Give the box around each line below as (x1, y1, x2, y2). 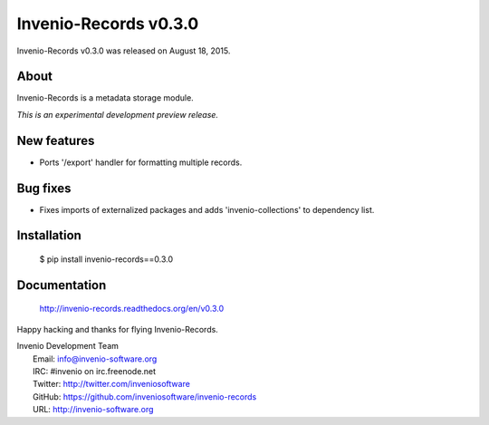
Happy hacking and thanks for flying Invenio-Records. (16, 324, 219, 334)
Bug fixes (16, 180, 72, 196)
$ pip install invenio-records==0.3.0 (39, 254, 174, 265)
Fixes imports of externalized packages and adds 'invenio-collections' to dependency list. (39, 204, 375, 215)
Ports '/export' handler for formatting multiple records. (39, 157, 243, 168)
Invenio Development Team (16, 341, 120, 352)
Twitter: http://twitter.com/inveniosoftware (33, 379, 190, 390)
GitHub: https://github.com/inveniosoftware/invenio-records (33, 391, 257, 402)
